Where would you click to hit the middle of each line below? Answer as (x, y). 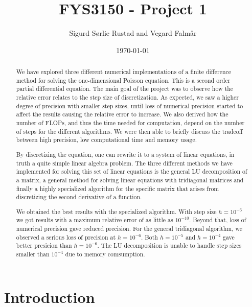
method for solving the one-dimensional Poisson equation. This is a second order (123, 80)
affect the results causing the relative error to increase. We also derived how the (122, 114)
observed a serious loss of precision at (66, 237)
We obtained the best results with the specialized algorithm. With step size (116, 211)
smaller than (33, 254)
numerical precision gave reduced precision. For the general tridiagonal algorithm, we (129, 229)
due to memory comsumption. (105, 254)
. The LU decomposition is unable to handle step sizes (169, 245)
